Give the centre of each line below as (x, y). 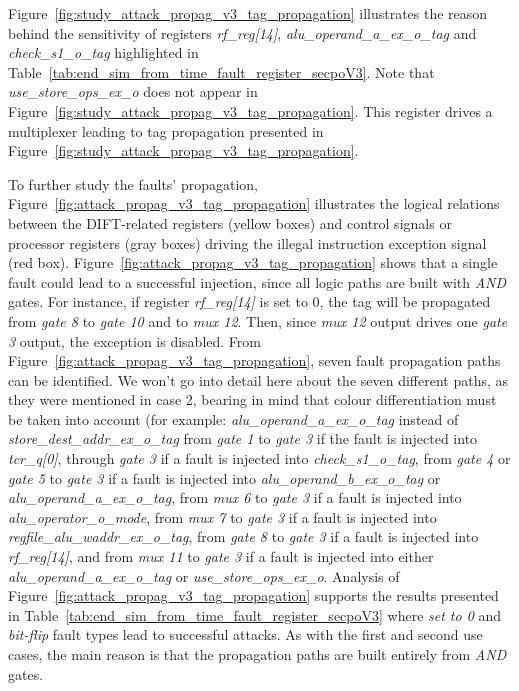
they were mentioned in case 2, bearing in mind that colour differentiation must (252, 399)
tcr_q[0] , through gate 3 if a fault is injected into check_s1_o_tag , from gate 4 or (259, 458)
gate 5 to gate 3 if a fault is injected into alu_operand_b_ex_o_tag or (224, 477)
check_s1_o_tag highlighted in (103, 52)
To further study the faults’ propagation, (133, 183)
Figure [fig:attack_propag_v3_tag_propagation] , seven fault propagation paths (254, 360)
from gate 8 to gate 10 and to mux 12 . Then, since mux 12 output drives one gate (258, 320)
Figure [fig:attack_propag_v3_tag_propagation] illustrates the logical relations (254, 203)
